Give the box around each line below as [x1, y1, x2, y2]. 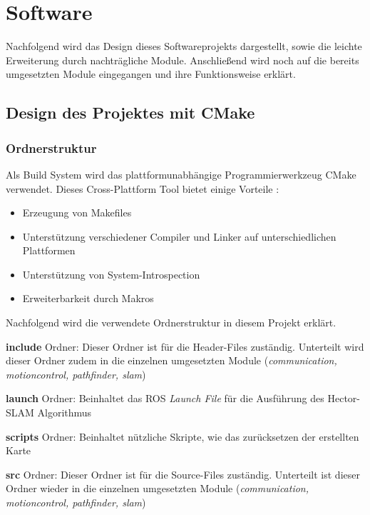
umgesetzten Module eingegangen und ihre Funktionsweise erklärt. [6, 66, 296, 81]
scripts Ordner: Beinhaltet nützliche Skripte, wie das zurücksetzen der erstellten [6, 429, 359, 444]
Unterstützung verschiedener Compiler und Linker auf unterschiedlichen [22, 229, 336, 244]
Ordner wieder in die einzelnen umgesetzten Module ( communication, [6, 481, 309, 496]
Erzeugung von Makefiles [22, 205, 132, 220]
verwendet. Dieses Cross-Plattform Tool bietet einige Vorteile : [6, 181, 279, 196]
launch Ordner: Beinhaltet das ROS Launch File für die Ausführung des [6, 391, 324, 406]
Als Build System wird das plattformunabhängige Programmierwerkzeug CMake [6, 166, 356, 181]
